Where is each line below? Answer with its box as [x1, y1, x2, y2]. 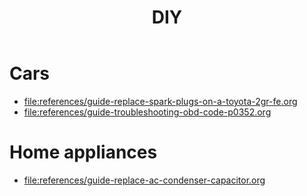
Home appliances [9, 141, 158, 164]
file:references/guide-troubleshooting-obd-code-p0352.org [23, 106, 272, 118]
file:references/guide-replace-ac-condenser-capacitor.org [23, 174, 266, 186]
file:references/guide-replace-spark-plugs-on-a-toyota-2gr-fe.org [23, 95, 298, 107]
